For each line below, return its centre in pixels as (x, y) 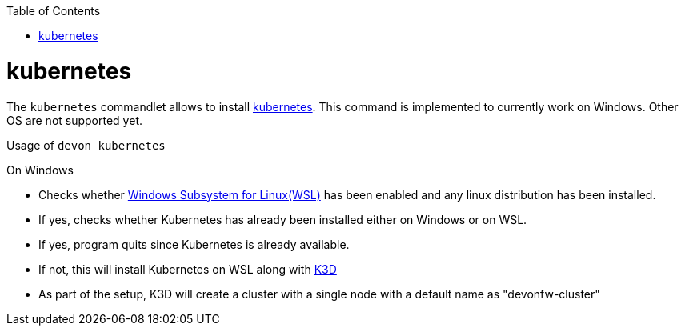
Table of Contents (54, 11)
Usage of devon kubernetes (86, 145)
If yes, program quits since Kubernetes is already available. (194, 244)
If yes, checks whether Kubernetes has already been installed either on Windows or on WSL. (283, 219)
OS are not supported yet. (74, 120)
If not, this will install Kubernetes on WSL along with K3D (188, 269)
